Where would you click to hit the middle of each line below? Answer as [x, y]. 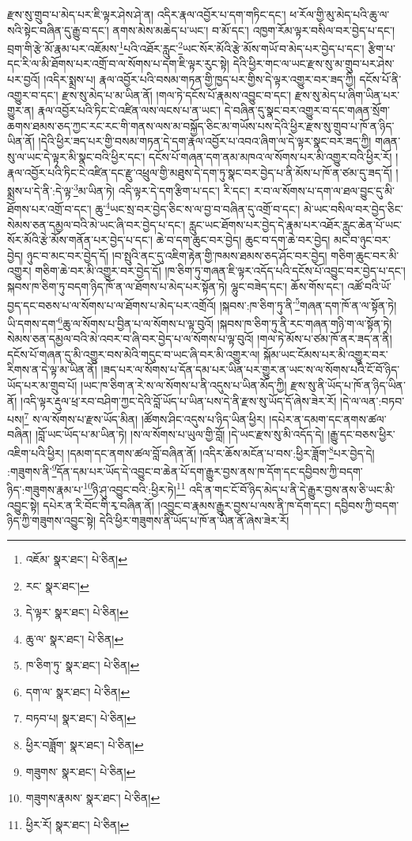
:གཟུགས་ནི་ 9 [32, 470]
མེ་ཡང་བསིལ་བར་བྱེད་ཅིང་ [353, 209]
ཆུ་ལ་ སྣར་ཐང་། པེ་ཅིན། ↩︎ [75, 638]
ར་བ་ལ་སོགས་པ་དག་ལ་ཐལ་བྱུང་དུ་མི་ [324, 190]
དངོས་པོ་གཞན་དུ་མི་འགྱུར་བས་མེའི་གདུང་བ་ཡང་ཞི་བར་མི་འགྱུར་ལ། [134, 354]
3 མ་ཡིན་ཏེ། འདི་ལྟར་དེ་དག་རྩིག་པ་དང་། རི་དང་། [162, 189]
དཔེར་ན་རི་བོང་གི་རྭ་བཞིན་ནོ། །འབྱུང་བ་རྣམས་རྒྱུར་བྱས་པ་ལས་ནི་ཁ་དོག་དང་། [187, 505]
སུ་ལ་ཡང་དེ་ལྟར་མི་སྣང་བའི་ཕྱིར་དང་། [76, 157]
